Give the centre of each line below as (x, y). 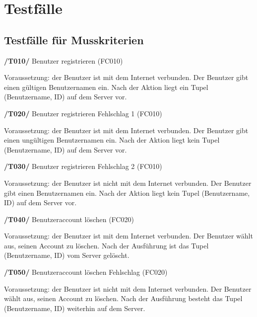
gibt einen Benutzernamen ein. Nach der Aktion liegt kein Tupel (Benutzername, (127, 193)
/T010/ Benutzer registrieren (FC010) (64, 60)
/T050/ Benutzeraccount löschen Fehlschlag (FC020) (86, 272)
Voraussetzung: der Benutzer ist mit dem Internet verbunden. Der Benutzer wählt (128, 236)
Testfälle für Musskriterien (74, 40)
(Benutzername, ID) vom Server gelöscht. (67, 255)
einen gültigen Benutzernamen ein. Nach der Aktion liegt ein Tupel (106, 87)
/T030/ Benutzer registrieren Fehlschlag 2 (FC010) (83, 166)
